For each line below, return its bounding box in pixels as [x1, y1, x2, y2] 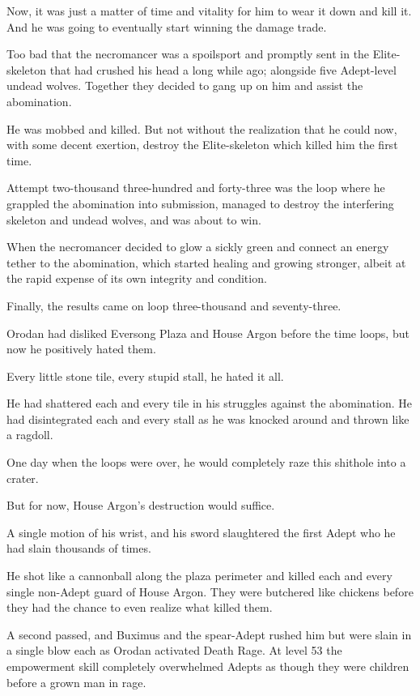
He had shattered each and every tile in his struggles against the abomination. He [6, 395, 412, 412]
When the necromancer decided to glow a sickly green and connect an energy [6, 238, 389, 255]
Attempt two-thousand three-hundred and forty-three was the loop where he [6, 179, 385, 196]
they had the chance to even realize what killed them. [6, 599, 273, 616]
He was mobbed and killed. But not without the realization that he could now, [6, 120, 397, 137]
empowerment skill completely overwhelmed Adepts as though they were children [6, 658, 409, 674]
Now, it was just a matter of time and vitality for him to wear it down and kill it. [6, 2, 412, 19]
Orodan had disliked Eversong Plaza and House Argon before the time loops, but [6, 324, 409, 341]
